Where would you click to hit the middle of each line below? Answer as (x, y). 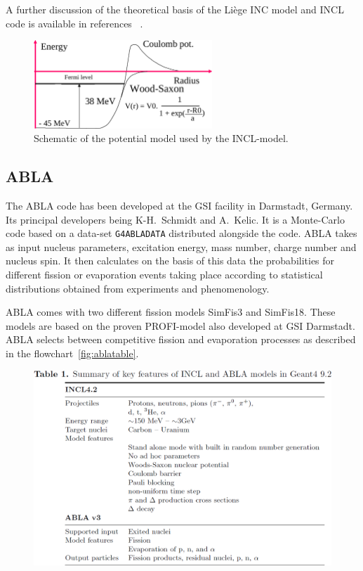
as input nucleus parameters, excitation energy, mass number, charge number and (181, 246)
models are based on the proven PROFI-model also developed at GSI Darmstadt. (180, 325)
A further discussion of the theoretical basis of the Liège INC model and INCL (175, 9)
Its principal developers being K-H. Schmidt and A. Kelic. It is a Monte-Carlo (175, 219)
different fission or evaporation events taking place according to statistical (164, 275)
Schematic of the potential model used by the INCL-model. (161, 138)
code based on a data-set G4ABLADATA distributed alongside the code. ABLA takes (181, 233)
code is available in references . (74, 23)
